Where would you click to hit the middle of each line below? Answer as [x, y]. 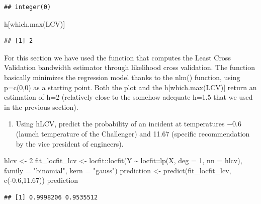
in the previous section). [41, 107]
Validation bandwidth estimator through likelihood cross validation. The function [129, 67]
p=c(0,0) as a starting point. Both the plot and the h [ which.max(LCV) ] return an [130, 87]
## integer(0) [28, 7]
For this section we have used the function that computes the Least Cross [117, 57]
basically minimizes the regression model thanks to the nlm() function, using [122, 77]
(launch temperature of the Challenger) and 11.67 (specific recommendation [133, 133]
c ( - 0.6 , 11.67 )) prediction [41, 180]
